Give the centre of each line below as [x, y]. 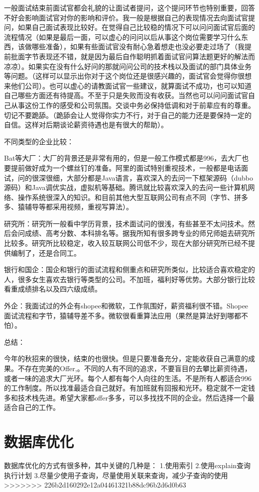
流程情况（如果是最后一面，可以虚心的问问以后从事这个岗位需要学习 [116, 37]
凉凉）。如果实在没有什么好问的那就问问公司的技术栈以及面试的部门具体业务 [128, 66]
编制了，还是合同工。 [46, 252]
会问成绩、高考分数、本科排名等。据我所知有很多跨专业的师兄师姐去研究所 [133, 233]
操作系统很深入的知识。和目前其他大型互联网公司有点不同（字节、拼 [129, 197]
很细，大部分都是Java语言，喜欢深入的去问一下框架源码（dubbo [149, 177]
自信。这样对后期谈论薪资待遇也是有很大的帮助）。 [86, 125]
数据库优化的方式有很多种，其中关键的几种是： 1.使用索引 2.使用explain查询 [128, 465]
